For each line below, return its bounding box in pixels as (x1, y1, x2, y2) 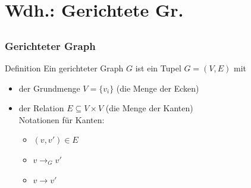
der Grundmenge (18, 82, 80, 94)
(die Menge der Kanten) (105, 102, 193, 114)
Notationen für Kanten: (18, 113, 105, 126)
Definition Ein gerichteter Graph (5, 62, 124, 74)
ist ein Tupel (135, 62, 181, 74)
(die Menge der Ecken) (116, 82, 199, 94)
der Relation (18, 102, 64, 114)
